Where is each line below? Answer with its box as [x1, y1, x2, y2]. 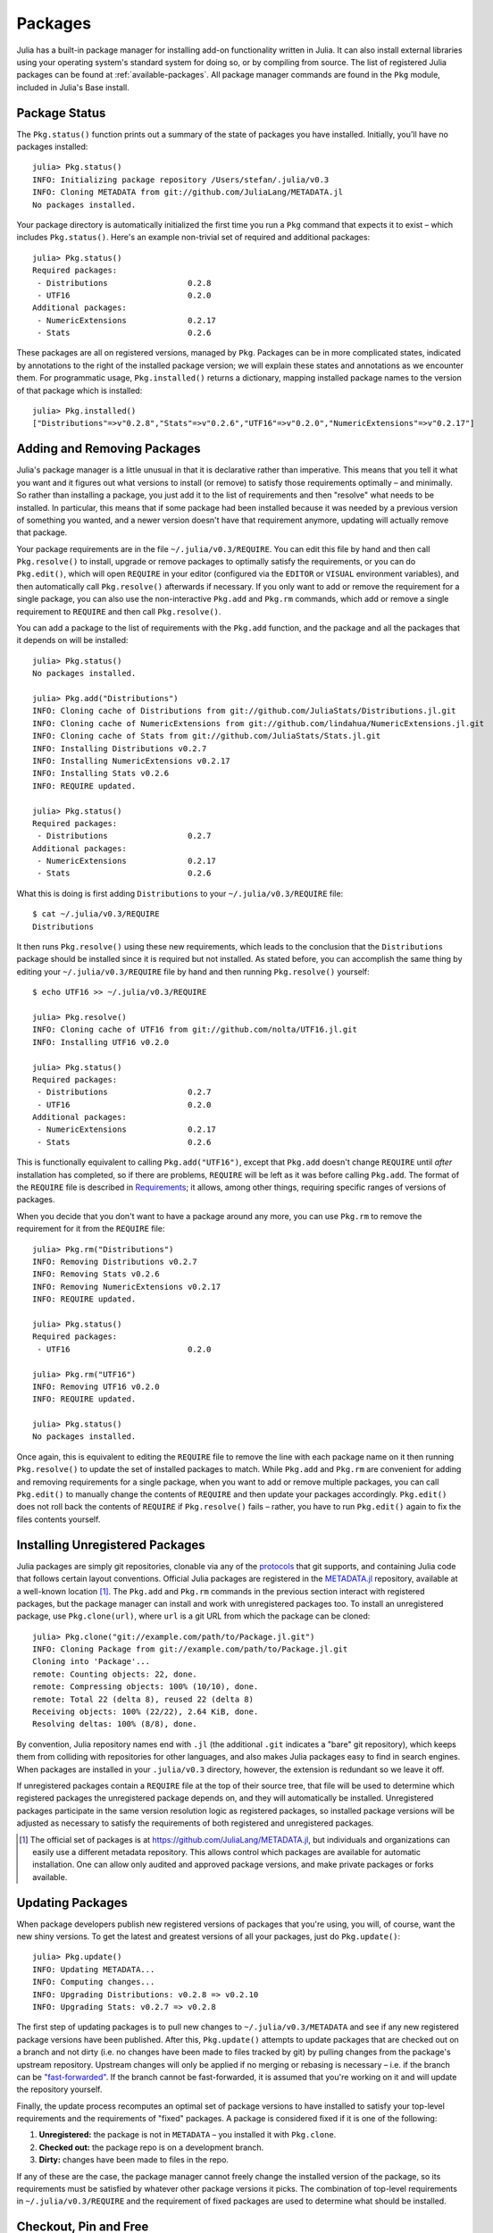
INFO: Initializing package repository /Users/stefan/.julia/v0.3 [32, 174, 330, 185]
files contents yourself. [16, 1514, 101, 1525]
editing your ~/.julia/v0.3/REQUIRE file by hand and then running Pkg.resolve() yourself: [16, 966, 370, 977]
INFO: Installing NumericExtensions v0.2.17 [32, 756, 231, 765]
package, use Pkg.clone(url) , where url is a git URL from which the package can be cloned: [16, 1610, 371, 1621]
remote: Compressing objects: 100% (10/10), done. [32, 1682, 259, 1692]
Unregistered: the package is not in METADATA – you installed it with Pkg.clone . [38, 2129, 337, 2140]
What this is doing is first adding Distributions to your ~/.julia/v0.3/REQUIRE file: [16, 888, 344, 899]
